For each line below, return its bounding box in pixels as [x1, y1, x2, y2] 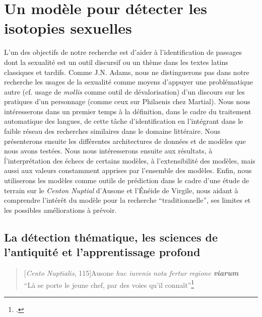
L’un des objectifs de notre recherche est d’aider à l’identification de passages [4, 47, 242, 57]
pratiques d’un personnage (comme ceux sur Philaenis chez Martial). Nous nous [4, 96, 250, 107]
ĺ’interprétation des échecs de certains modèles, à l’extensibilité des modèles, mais [4, 155, 255, 166]
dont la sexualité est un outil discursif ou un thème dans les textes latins [4, 56, 228, 67]
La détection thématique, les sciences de [4, 229, 218, 245]
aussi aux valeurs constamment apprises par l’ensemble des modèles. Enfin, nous [4, 165, 252, 176]
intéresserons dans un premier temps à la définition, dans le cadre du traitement [4, 106, 251, 116]
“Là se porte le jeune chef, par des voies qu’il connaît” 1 [24, 278, 194, 290]
